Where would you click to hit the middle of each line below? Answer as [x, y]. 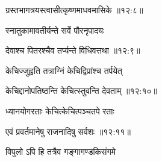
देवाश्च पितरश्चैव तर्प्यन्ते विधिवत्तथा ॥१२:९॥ [73, 50]
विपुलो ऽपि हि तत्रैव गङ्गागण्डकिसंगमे [61, 151]
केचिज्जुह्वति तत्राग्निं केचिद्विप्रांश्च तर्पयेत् [64, 70]
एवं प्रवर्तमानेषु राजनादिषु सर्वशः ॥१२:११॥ [68, 131]
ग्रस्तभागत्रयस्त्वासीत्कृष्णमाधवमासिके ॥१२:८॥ [74, 10]
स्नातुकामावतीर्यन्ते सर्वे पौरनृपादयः [55, 30]
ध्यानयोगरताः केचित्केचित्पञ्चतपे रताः [60, 111]
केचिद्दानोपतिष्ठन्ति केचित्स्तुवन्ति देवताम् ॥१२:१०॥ [82, 91]
